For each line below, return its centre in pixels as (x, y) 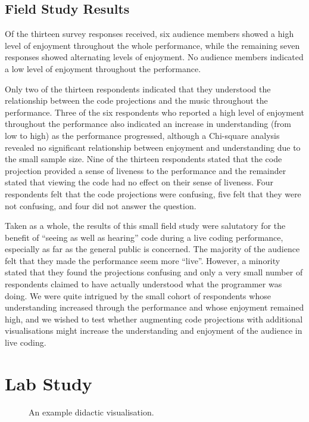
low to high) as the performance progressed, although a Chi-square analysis (142, 135)
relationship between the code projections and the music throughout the (136, 100)
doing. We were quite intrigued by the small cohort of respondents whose (138, 295)
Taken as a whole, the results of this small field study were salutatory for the (145, 226)
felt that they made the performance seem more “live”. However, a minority (143, 260)
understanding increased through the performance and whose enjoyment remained (154, 307)
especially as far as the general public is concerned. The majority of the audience (152, 249)
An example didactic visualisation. (91, 412)
